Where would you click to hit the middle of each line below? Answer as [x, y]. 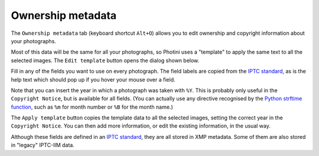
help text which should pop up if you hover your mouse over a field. [93, 79]
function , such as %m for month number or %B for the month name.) [92, 107]
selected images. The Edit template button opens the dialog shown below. [105, 60]
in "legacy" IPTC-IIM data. [43, 145]
